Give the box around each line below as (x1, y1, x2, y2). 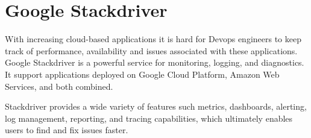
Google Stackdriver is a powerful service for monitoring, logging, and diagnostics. (5, 56, 304, 69)
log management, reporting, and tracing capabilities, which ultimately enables (5, 111, 293, 124)
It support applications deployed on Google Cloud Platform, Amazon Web (5, 67, 280, 80)
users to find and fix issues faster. (5, 124, 128, 136)
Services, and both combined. (5, 80, 113, 92)
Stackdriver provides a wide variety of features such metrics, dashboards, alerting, (5, 100, 307, 113)
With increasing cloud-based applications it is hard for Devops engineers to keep (5, 33, 301, 45)
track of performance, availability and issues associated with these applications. (5, 44, 298, 57)
